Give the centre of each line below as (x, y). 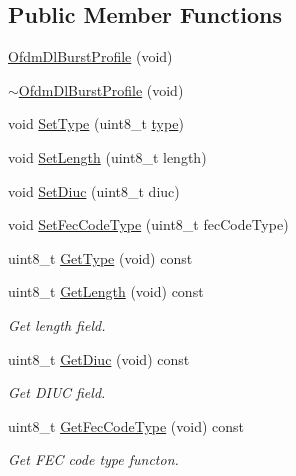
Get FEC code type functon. (93, 459)
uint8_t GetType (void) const (100, 257)
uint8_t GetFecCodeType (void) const (126, 425)
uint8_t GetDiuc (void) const (99, 358)
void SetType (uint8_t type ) (96, 123)
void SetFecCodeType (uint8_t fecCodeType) (148, 224)
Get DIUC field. (57, 392)
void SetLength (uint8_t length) (107, 156)
